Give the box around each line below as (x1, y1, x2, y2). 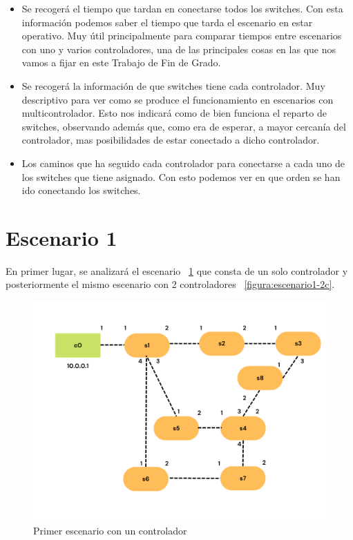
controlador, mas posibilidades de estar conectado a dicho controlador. (21, 133, 320, 147)
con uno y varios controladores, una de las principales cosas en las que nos (21, 41, 336, 56)
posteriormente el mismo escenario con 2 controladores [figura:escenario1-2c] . (6, 277, 335, 291)
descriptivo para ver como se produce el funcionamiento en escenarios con (21, 92, 334, 106)
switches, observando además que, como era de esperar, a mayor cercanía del (21, 119, 346, 133)
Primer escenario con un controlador (33, 523, 187, 537)
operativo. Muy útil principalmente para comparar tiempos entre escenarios (21, 28, 342, 43)
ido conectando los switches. (21, 183, 141, 197)
